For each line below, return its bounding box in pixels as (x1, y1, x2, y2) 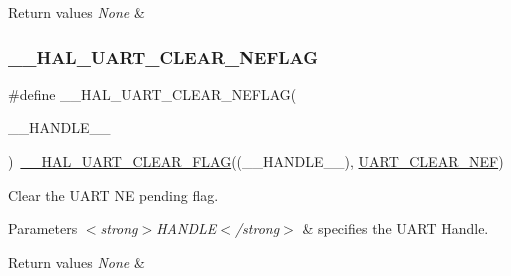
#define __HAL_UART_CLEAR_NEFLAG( (8, 83, 297, 104)
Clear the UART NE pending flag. (8, 184, 219, 205)
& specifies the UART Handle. (302, 218, 489, 239)
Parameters (8, 218, 78, 239)
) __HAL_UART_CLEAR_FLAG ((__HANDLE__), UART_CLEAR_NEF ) (8, 151, 504, 171)
